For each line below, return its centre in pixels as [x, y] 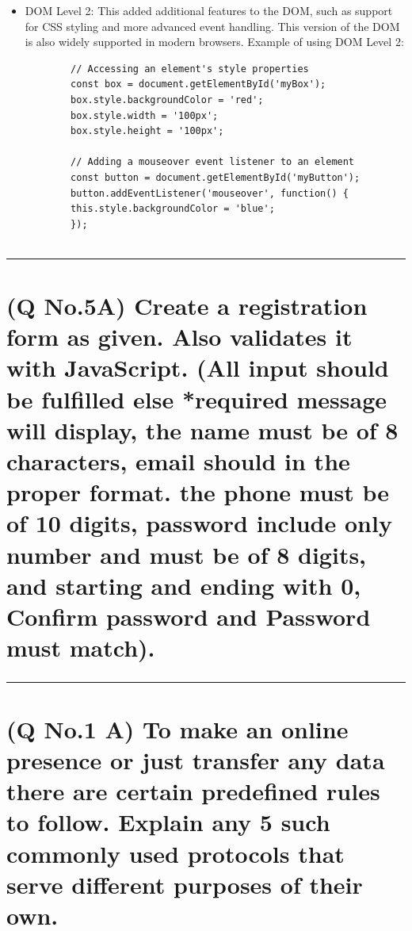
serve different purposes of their [185, 884]
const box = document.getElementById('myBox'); [198, 84]
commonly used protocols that [175, 853]
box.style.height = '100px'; [147, 131]
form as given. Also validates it [179, 337]
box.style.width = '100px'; [145, 115]
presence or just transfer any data [196, 760]
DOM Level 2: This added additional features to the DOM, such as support [209, 10]
